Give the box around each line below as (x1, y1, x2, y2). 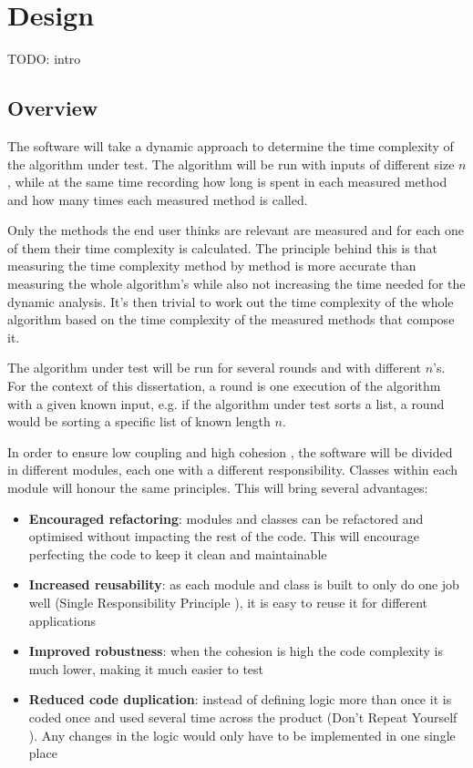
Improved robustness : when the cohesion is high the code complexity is (28, 641, 443, 660)
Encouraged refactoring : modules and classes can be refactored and (28, 508, 424, 527)
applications (28, 610, 97, 630)
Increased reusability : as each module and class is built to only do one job (28, 575, 459, 594)
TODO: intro (7, 49, 81, 68)
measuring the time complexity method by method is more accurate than (7, 256, 416, 275)
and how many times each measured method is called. (7, 189, 308, 209)
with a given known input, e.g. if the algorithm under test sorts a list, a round (7, 394, 445, 413)
